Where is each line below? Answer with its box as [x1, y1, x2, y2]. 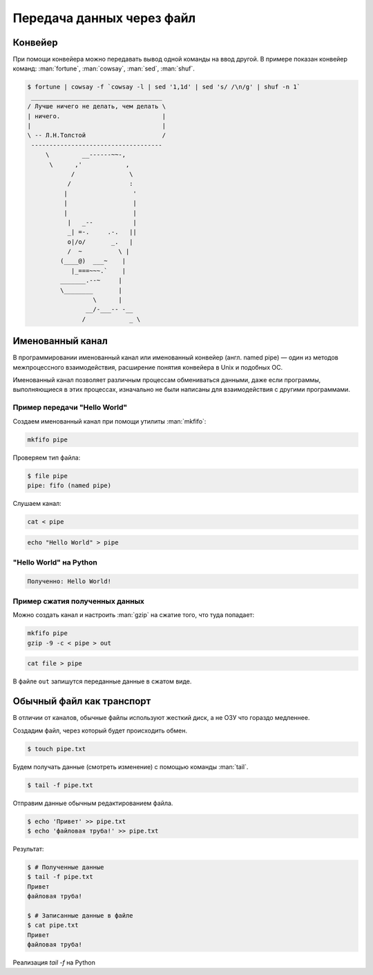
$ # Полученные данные [27, 863, 104, 871]
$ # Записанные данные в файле [27, 911, 134, 919]
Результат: [12, 844, 44, 853]
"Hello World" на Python [12, 557, 98, 567]
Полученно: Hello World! [27, 577, 112, 585]
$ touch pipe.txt [27, 745, 86, 752]
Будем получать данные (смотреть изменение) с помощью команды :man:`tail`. [12, 762, 249, 770]
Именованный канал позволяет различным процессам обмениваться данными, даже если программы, [12, 376, 321, 384]
